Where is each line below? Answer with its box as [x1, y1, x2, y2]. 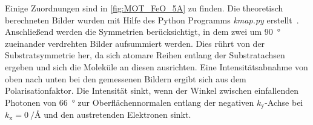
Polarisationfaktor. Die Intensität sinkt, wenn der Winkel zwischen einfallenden [5, 84, 299, 97]
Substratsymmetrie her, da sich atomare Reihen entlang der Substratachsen [5, 49, 285, 61]
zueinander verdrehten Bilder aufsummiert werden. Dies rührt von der [5, 37, 265, 49]
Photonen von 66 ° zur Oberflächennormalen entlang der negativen [5, 96, 254, 108]
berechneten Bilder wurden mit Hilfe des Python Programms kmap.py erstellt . [5, 13, 299, 26]
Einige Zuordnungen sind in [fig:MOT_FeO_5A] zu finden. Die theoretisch [5, 2, 283, 14]
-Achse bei [265, 96, 303, 108]
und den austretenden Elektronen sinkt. [44, 108, 191, 121]
